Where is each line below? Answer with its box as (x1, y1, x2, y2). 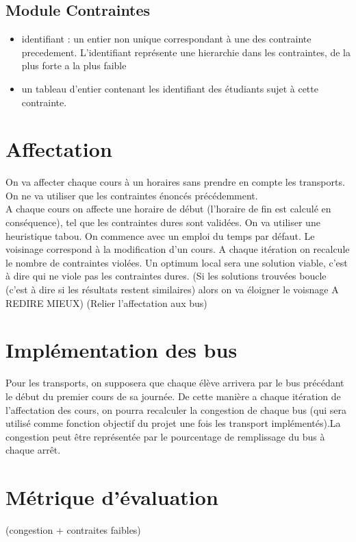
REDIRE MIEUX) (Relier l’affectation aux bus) (5, 295, 207, 310)
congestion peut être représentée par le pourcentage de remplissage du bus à (5, 429, 325, 443)
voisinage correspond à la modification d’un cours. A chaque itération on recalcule (5, 242, 350, 256)
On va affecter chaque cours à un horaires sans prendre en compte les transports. (5, 175, 345, 189)
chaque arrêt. (5, 443, 61, 457)
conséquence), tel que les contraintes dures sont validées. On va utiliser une (5, 215, 320, 230)
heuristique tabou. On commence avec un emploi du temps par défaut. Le (5, 228, 315, 243)
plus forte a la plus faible (21, 58, 127, 73)
